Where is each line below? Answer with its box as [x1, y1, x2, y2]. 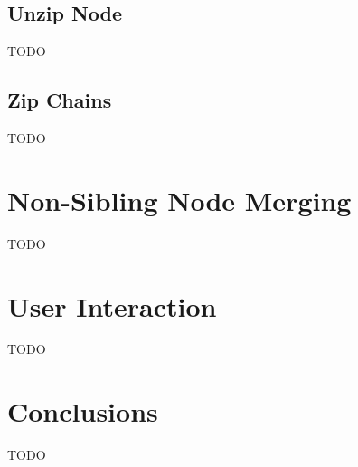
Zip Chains [7, 86, 112, 114]
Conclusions [7, 393, 158, 430]
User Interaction [7, 287, 217, 324]
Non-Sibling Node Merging [7, 181, 352, 218]
